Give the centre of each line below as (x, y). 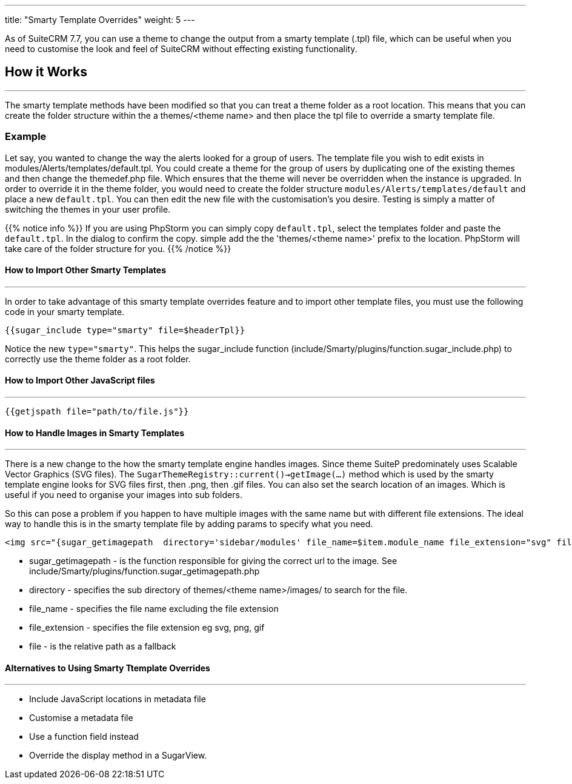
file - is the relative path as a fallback (103, 646)
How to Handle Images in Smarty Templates (95, 433)
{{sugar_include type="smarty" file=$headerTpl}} (125, 330)
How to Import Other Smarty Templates (86, 270)
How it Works (46, 72)
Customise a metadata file (81, 718)
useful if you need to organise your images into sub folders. (124, 495)
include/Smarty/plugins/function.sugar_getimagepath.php (145, 571)
